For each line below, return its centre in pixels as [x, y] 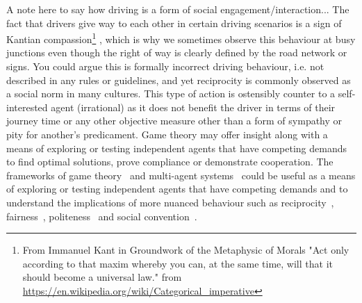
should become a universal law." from [102, 277]
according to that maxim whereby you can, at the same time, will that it [178, 263]
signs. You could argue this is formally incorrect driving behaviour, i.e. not [165, 66]
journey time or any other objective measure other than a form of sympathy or [174, 121]
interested [27, 107]
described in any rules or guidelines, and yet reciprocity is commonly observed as [179, 80]
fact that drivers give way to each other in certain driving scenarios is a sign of [174, 23]
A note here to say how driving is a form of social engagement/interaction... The [178, 9]
